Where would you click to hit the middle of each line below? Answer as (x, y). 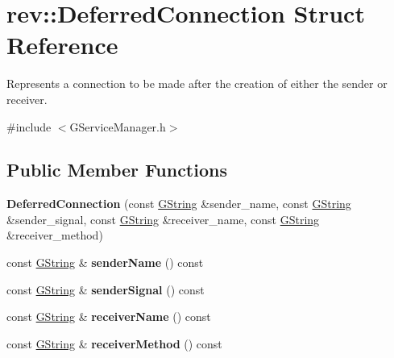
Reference (62, 45)
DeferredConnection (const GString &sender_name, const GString (179, 204)
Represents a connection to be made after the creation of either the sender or (197, 83)
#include (29, 126)
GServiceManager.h (118, 126)
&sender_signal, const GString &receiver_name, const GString (163, 219)
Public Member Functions (117, 170)
